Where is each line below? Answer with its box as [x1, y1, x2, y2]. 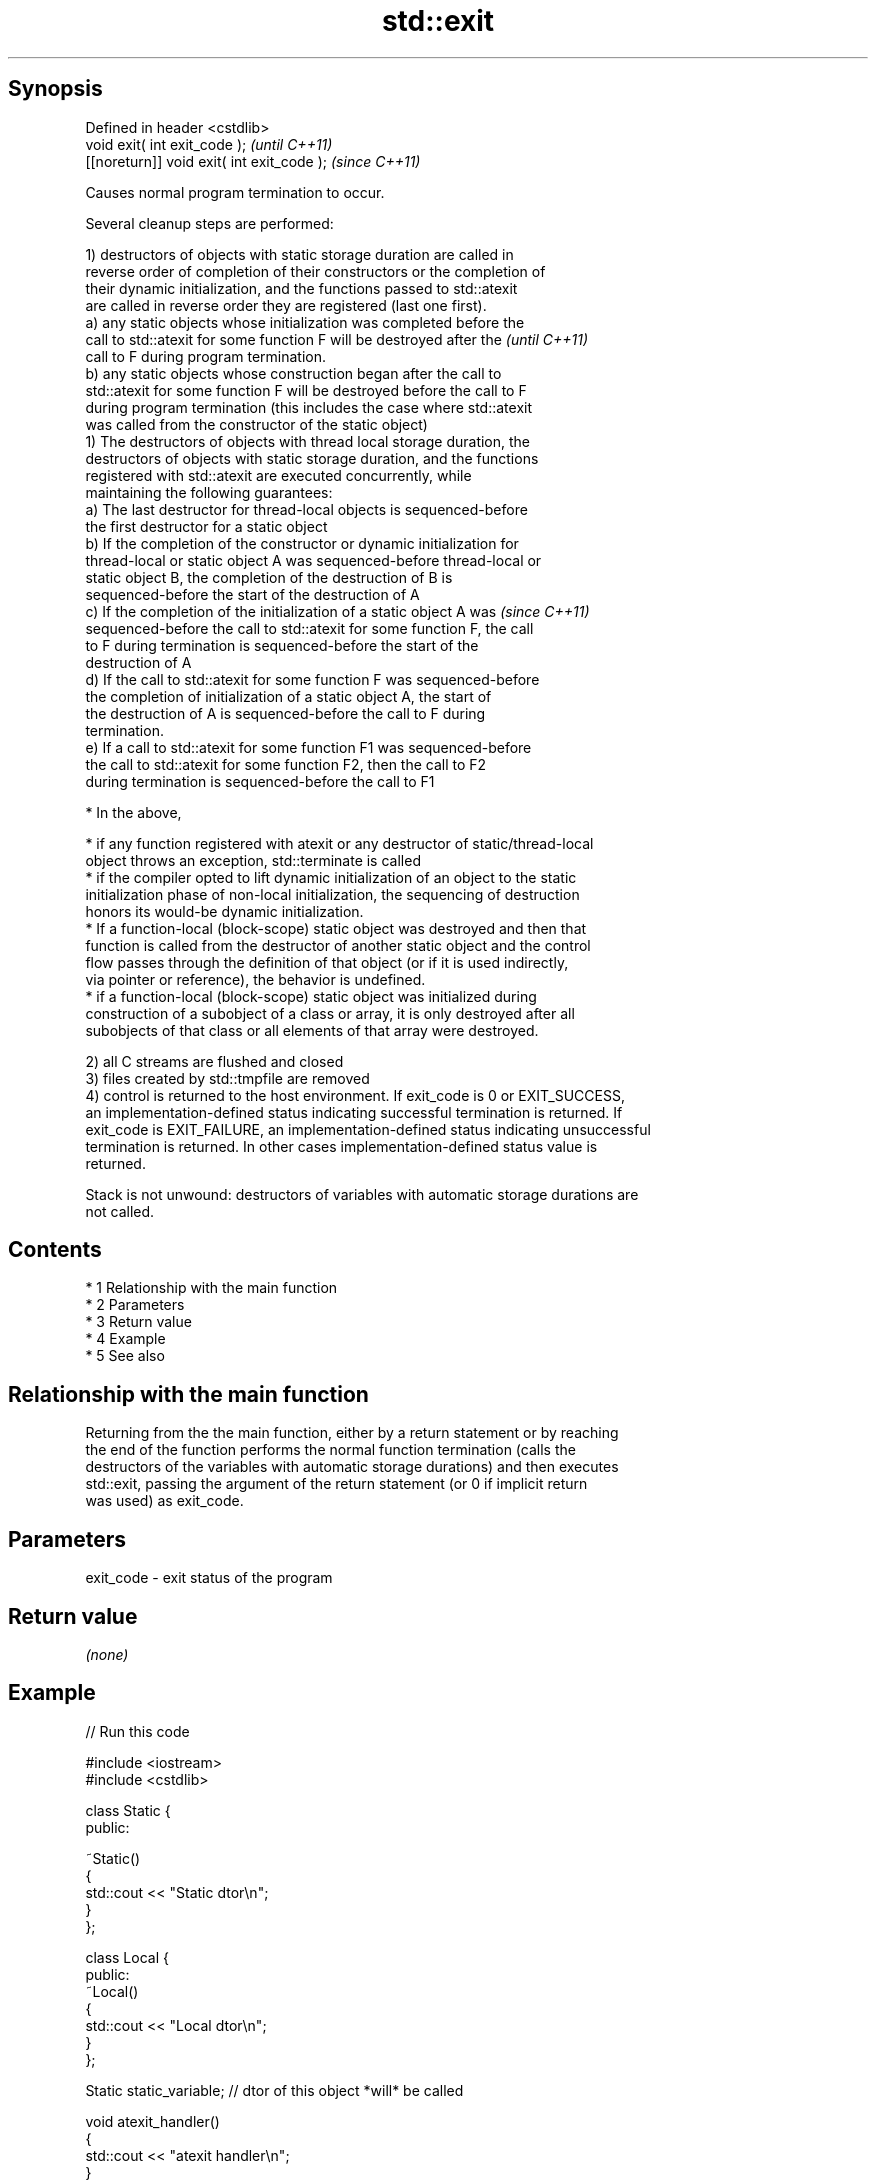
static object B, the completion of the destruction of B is [85, 568, 453, 586]
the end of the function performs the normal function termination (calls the [85, 1441, 576, 1459]
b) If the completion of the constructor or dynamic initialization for [85, 534, 519, 552]
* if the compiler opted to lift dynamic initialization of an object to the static [85, 868, 577, 886]
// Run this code [85, 1722, 190, 1740]
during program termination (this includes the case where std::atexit [85, 398, 533, 416]
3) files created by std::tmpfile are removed [85, 1069, 370, 1087]
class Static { [85, 1801, 171, 1819]
